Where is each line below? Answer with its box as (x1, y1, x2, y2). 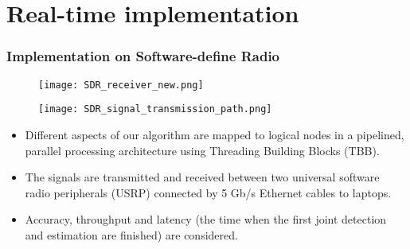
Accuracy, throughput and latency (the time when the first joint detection (25, 211, 387, 228)
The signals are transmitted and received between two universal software (25, 169, 380, 185)
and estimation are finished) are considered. (25, 226, 238, 243)
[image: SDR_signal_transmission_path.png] (38, 103, 272, 115)
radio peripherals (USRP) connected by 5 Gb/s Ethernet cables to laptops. (25, 184, 392, 200)
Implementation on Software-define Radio (6, 46, 280, 66)
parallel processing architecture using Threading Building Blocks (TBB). (25, 142, 380, 158)
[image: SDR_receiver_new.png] (38, 79, 204, 91)
